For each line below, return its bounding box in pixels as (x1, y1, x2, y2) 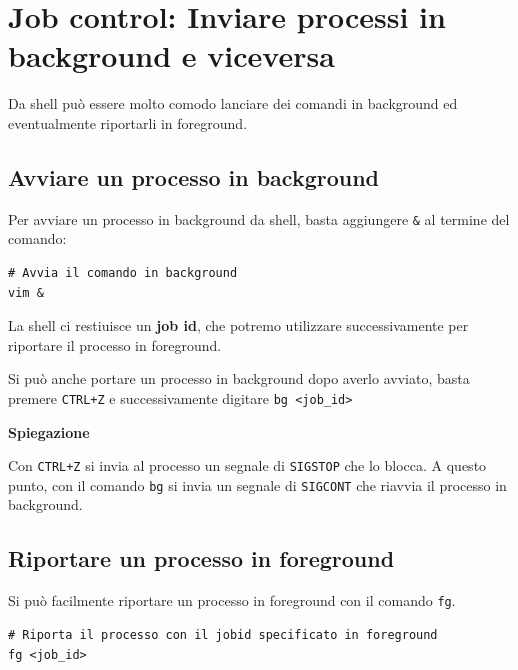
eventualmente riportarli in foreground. (8, 112, 248, 133)
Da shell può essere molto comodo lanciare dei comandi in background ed (8, 93, 458, 114)
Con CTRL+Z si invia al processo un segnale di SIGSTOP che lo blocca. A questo (8, 455, 487, 476)
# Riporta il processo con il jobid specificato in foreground (8, 627, 438, 642)
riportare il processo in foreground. (8, 334, 222, 355)
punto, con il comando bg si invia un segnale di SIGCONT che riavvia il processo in (8, 474, 507, 495)
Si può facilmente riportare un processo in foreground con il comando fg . (8, 590, 456, 611)
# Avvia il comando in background (8, 265, 238, 280)
